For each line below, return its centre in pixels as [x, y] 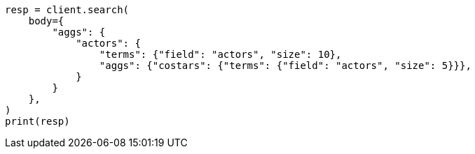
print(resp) [37, 121]
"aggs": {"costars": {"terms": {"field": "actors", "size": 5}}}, [285, 66]
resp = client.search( [67, 10]
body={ [46, 21]
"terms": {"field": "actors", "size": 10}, [220, 54]
